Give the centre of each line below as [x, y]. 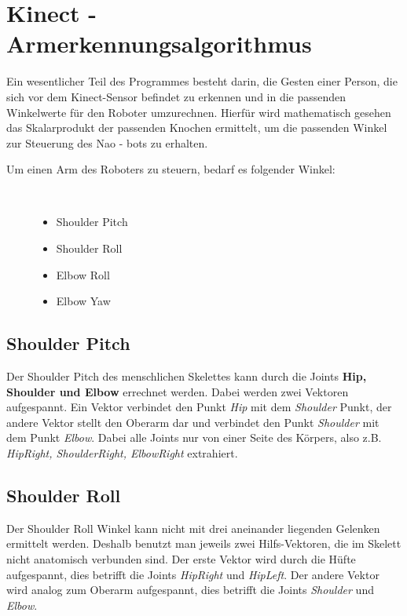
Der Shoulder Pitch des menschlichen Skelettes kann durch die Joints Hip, [187, 376]
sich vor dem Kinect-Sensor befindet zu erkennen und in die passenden [176, 96]
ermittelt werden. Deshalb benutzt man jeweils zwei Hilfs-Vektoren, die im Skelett [204, 543]
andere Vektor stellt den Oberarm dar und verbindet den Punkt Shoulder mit [193, 422]
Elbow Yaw [83, 301]
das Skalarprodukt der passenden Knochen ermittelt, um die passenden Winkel [197, 128]
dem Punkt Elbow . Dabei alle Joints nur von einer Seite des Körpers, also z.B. [194, 437]
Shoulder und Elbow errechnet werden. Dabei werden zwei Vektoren [178, 391]
